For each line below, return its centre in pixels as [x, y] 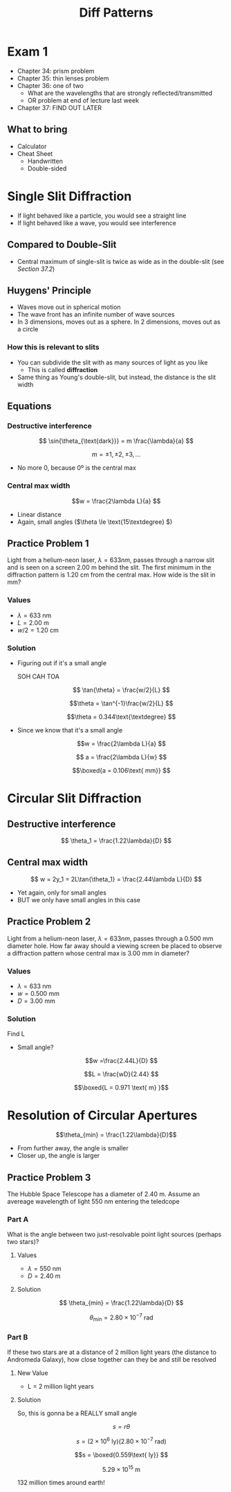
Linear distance [39, 514]
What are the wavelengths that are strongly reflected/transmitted [120, 93]
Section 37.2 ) [36, 269]
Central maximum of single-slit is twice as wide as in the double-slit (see [121, 261]
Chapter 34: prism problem [56, 71]
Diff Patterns [116, 13]
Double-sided [47, 168]
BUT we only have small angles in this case [78, 899]
